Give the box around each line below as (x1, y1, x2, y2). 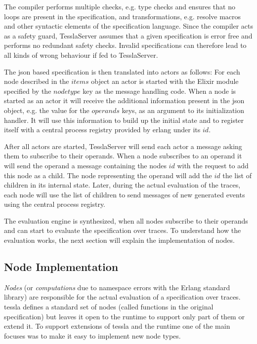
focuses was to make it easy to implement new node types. (4, 330, 181, 341)
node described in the (4, 76, 69, 86)
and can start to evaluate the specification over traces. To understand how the (4, 225, 241, 235)
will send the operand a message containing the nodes (4, 160, 167, 170)
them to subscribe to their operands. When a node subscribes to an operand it (4, 151, 242, 161)
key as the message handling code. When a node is (83, 85, 236, 96)
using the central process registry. (4, 199, 106, 209)
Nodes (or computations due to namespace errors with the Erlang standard (4, 282, 230, 292)
